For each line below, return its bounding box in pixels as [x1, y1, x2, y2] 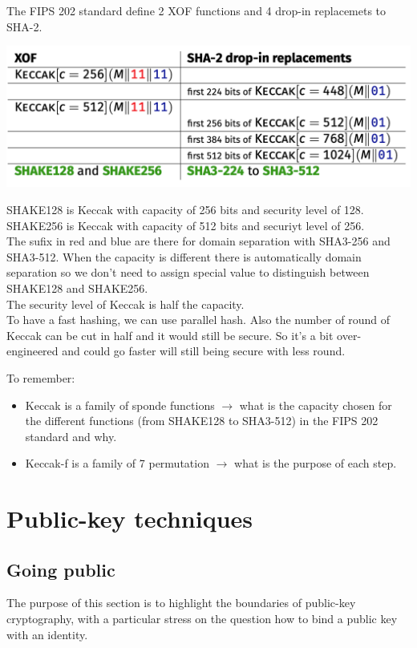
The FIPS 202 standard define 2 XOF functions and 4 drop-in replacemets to [6, 2, 387, 18]
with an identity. [6, 626, 88, 642]
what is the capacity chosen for [239, 396, 392, 413]
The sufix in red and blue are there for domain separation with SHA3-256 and [6, 233, 391, 249]
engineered [6, 342, 59, 359]
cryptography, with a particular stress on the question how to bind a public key [6, 610, 398, 627]
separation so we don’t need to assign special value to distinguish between [6, 264, 370, 281]
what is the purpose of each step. [234, 455, 397, 472]
